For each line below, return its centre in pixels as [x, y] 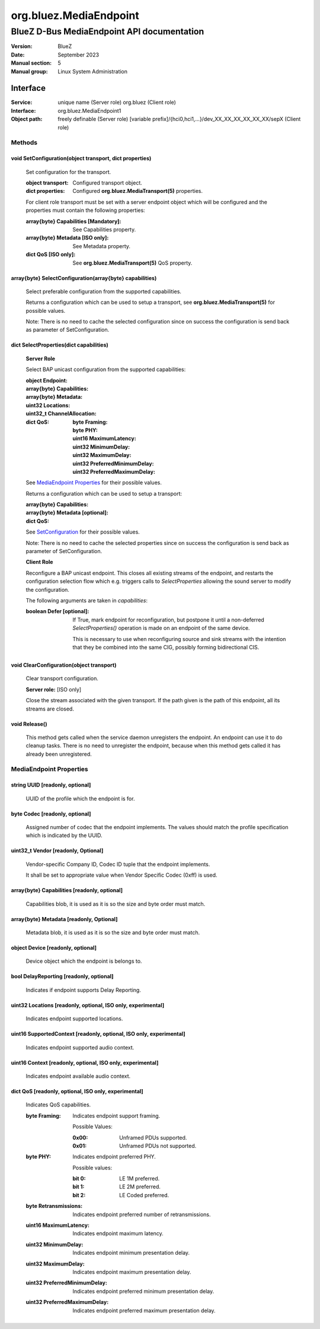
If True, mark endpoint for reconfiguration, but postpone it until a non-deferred [169, 620]
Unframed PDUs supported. [153, 1137]
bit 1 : [79, 1187]
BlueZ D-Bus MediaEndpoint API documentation [108, 31]
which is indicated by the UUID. [64, 835]
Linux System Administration [92, 71]
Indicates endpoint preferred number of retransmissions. [142, 1214]
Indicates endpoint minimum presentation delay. [131, 1253]
